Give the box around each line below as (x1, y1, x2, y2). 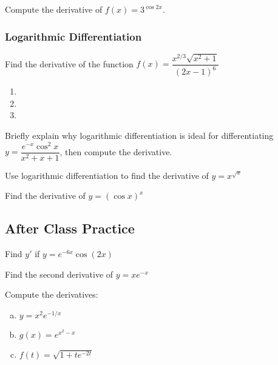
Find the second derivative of (5, 267, 114, 280)
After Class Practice (5, 219, 135, 238)
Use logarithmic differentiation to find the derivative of (5, 169, 209, 181)
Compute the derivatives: (5, 288, 98, 301)
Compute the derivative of (5, 3, 103, 15)
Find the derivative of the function (5, 57, 134, 70)
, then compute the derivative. (59, 145, 172, 158)
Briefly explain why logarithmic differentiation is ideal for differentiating (5, 129, 274, 142)
